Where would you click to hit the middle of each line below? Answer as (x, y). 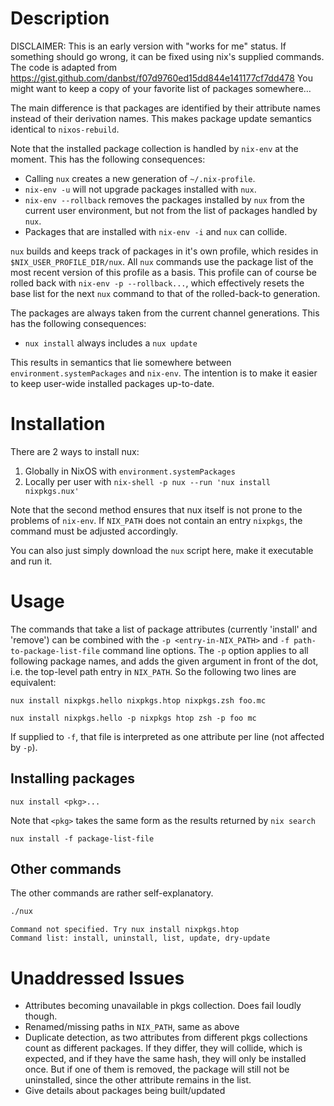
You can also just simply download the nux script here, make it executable (162, 550)
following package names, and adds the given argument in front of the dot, (164, 661)
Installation (58, 424)
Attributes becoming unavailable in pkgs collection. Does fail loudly (163, 1006)
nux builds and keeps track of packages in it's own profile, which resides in (164, 251)
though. (41, 1016)
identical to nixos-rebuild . (65, 129)
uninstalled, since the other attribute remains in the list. (138, 1080)
